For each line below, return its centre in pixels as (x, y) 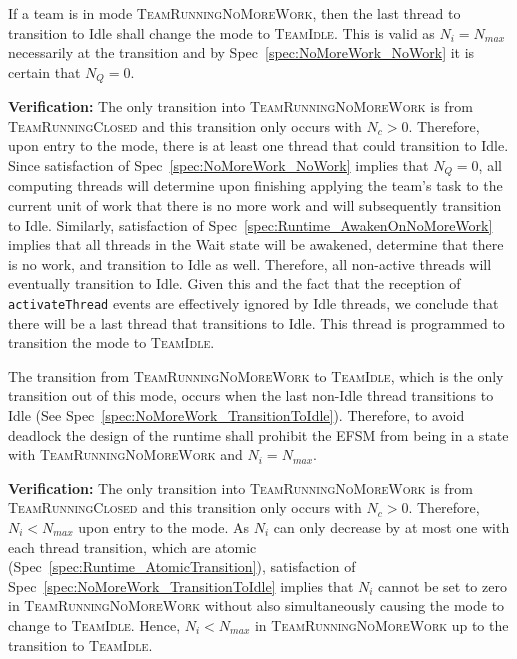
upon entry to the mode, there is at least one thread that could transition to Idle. (258, 145)
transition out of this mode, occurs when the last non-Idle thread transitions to (251, 395)
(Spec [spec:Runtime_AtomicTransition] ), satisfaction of (182, 566)
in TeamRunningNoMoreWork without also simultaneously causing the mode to (256, 605)
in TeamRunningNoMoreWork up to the (381, 625)
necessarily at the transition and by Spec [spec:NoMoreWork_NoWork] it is (241, 52)
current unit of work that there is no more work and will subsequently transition (255, 205)
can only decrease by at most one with (391, 527)
